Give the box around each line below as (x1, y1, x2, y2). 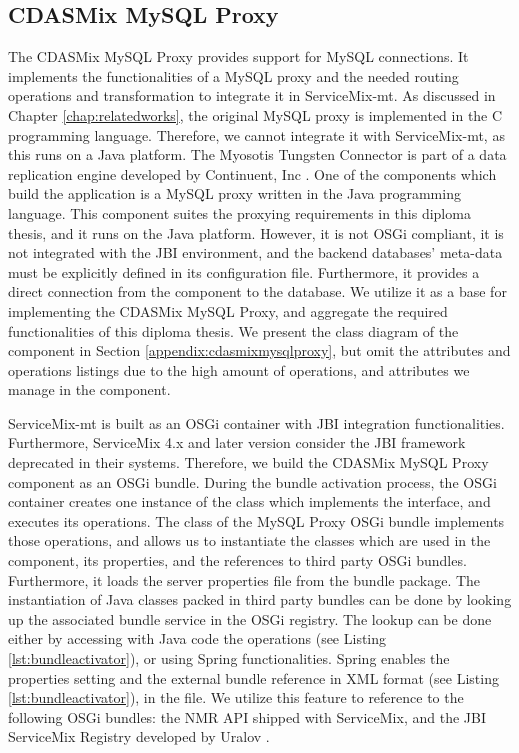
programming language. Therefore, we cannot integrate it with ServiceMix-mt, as (8, 124, 505, 145)
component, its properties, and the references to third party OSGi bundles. (8, 550, 467, 571)
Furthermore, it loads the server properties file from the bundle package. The (8, 569, 481, 590)
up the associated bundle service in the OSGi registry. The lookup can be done (8, 608, 492, 629)
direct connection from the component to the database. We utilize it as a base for (8, 281, 507, 302)
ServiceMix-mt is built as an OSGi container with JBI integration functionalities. (8, 412, 505, 433)
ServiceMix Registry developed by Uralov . (8, 726, 270, 747)
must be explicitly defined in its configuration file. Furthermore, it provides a (8, 261, 480, 282)
